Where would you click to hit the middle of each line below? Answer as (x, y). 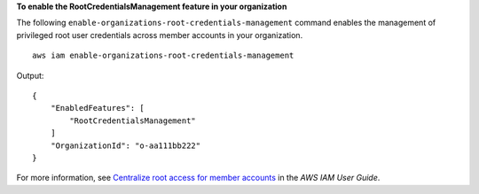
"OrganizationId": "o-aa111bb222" (126, 145)
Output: (30, 75)
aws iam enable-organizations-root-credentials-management (163, 56)
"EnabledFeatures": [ (98, 108)
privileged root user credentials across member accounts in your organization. (160, 35)
